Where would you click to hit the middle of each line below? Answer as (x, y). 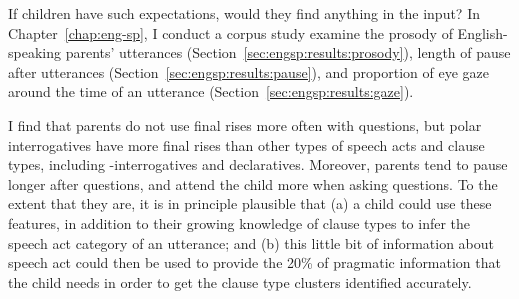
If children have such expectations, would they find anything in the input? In (244, 13)
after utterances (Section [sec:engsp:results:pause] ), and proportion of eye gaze (248, 71)
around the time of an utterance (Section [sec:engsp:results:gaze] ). (211, 91)
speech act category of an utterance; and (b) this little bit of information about (251, 242)
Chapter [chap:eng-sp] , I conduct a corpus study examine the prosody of (230, 32)
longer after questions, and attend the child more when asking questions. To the (253, 183)
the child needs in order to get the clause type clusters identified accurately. (240, 281)
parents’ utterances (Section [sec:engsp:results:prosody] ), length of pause (288, 52)
